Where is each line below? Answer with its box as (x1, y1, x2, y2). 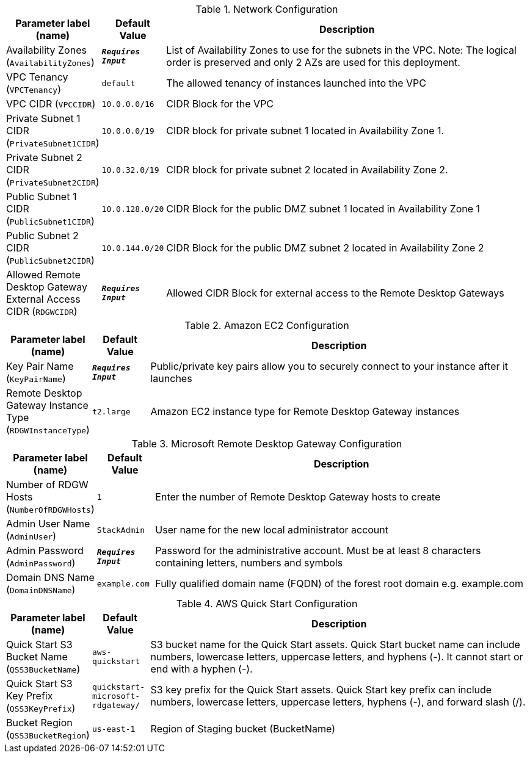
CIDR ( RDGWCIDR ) (6, 305, 78, 317)
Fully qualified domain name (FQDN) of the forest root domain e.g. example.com (155, 577, 524, 590)
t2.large (92, 406, 131, 416)
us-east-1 (92, 724, 136, 734)
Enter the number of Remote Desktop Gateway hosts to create (155, 491, 441, 503)
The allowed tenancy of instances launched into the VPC (166, 77, 426, 89)
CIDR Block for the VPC (166, 98, 274, 110)
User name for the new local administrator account (155, 524, 389, 536)
